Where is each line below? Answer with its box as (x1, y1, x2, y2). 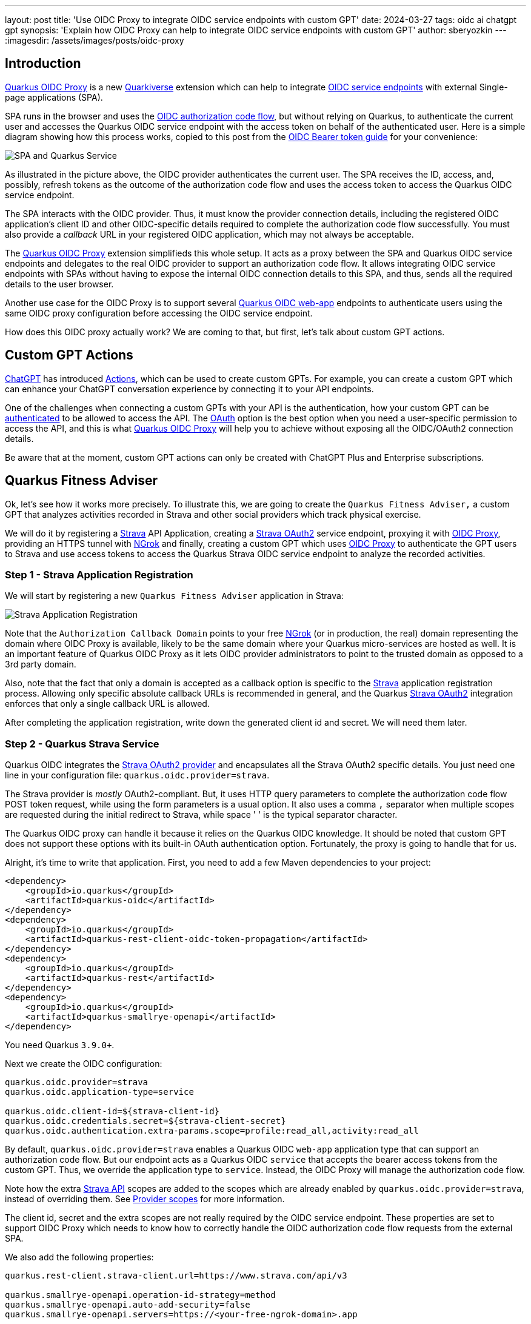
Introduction (5, 56, 81, 72)
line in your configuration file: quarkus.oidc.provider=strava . (5, 770, 270, 781)
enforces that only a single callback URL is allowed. (5, 698, 210, 709)
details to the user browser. (5, 278, 114, 289)
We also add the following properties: (5, 1252, 154, 1263)
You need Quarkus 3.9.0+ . (5, 1040, 115, 1051)
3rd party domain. (5, 659, 76, 670)
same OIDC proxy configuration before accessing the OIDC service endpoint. (5, 307, 313, 318)
